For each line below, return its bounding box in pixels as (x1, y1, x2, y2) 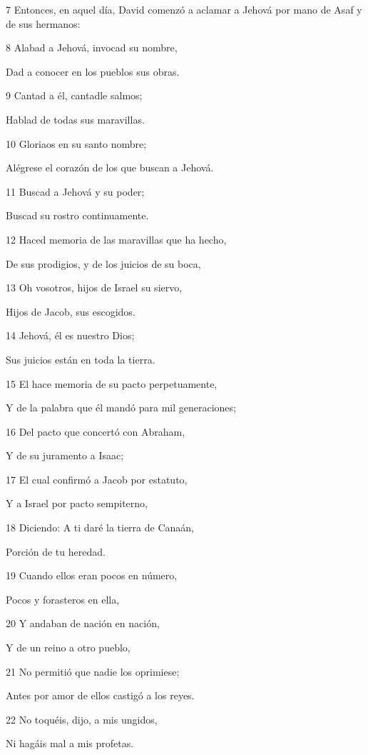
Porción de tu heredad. (6, 544, 106, 559)
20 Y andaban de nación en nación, (6, 616, 160, 631)
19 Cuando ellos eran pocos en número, (6, 568, 178, 583)
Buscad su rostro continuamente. (6, 208, 149, 223)
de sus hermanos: (6, 16, 81, 31)
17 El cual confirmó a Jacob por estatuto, (6, 471, 188, 486)
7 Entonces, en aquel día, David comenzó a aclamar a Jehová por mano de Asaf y (6, 2, 362, 16)
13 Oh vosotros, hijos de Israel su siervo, (6, 280, 183, 295)
